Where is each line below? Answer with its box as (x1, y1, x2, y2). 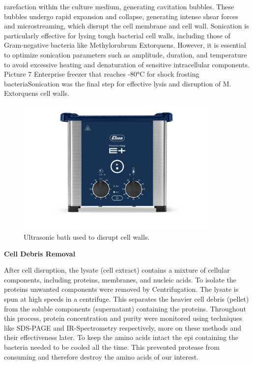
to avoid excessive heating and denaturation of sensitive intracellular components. (4, 59, 250, 69)
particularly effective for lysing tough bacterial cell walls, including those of (4, 30, 230, 40)
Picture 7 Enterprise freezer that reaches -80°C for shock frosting (4, 69, 199, 79)
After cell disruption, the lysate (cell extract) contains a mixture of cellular (4, 265, 230, 275)
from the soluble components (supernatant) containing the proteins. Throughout (4, 303, 246, 313)
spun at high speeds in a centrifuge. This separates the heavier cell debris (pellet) (4, 294, 249, 304)
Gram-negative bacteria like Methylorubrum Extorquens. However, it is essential (4, 40, 246, 50)
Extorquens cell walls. (4, 88, 69, 98)
